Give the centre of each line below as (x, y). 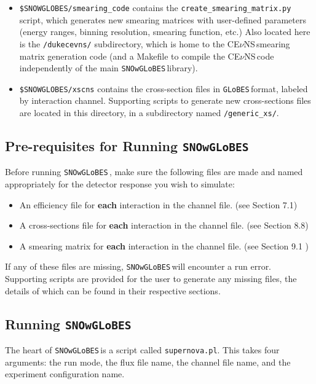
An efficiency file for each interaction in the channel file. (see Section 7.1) (158, 204)
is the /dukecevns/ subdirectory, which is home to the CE (129, 43)
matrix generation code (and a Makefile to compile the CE (130, 56)
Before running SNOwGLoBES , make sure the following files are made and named (154, 172)
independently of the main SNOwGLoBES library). (109, 68)
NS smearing (267, 43)
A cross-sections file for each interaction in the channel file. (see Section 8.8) (164, 225)
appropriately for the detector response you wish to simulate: (120, 184)
